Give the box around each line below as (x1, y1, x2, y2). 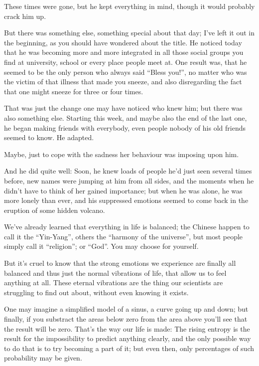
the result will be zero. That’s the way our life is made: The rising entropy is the (4, 323, 250, 334)
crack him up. (4, 10, 46, 21)
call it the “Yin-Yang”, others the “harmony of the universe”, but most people (4, 231, 243, 241)
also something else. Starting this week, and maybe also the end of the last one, (4, 112, 247, 123)
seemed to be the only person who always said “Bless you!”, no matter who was (4, 66, 247, 77)
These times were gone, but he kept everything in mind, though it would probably (4, 1, 255, 11)
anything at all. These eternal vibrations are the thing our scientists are (4, 277, 223, 288)
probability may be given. (4, 353, 82, 363)
